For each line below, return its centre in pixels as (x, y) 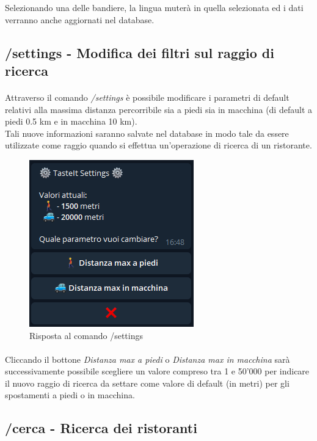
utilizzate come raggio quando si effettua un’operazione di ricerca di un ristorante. (158, 145)
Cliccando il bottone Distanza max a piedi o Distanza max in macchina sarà (148, 359)
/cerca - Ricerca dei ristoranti (101, 428)
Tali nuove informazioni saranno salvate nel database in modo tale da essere (147, 133)
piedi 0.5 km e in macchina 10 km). (71, 121)
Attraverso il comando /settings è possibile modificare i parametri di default (147, 97)
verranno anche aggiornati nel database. (80, 19)
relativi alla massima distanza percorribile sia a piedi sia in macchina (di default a (158, 109)
